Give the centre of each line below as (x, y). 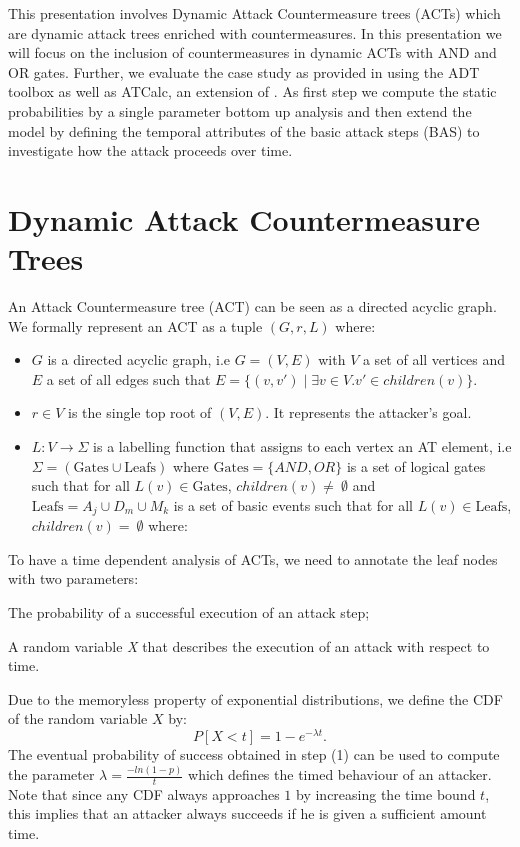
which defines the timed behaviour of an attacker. (340, 774)
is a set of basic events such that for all (293, 504)
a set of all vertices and (434, 359)
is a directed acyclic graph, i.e (139, 359)
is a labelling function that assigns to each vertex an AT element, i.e (302, 446)
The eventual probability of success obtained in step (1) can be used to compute (254, 754)
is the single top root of (140, 412)
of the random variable (78, 718)
